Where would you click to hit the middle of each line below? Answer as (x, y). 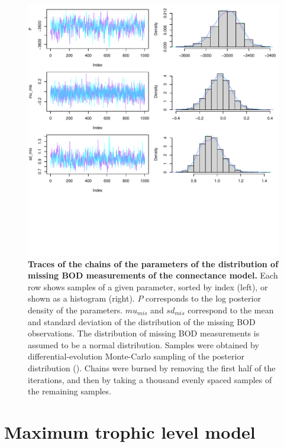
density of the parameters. (75, 310)
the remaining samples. (70, 391)
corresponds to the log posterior (203, 298)
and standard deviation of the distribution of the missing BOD (142, 321)
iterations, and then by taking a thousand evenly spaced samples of (150, 379)
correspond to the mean (231, 310)
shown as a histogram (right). (81, 298)
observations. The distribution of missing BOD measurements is (144, 333)
